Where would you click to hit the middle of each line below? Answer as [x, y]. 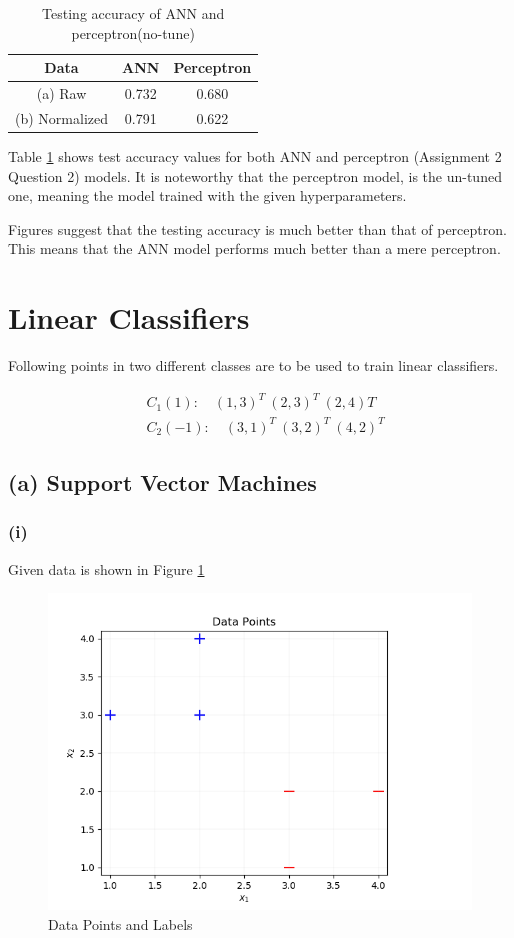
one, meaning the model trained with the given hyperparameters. [207, 195]
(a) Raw [61, 93]
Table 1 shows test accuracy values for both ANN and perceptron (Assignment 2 [255, 155]
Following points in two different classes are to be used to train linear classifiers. [253, 365]
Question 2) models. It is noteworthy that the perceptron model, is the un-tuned [255, 175]
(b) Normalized [61, 117]
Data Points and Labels [120, 923]
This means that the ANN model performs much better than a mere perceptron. [254, 248]
